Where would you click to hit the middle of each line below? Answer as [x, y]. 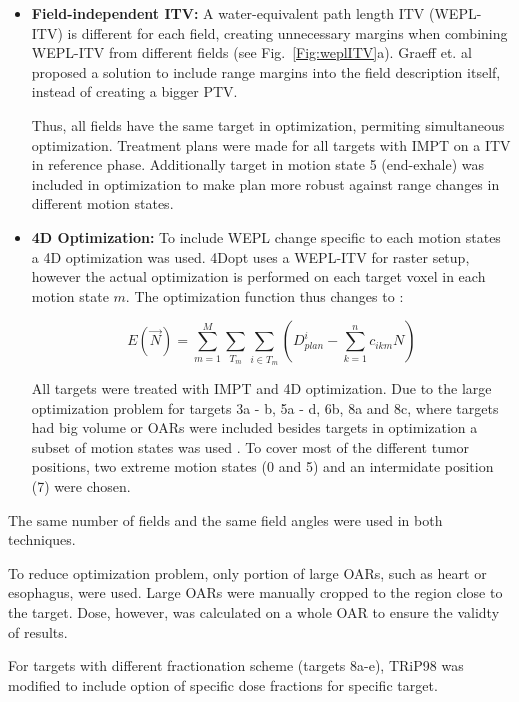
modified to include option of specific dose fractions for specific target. [223, 684]
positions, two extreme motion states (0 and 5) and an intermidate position [262, 466]
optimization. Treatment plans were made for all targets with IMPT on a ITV [271, 144]
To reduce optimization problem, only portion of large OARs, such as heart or [247, 572]
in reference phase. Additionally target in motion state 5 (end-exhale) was [258, 164]
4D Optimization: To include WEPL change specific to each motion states [266, 236]
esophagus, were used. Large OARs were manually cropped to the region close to [255, 592]
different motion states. [102, 203]
